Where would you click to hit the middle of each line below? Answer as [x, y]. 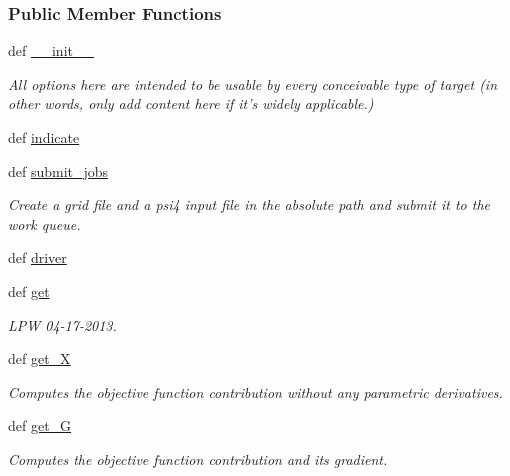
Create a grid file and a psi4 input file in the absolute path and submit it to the [249, 204]
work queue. [44, 223]
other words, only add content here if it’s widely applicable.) [191, 103]
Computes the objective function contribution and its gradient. [198, 458]
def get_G [40, 425]
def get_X [39, 358]
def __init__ [51, 50]
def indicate [44, 137]
